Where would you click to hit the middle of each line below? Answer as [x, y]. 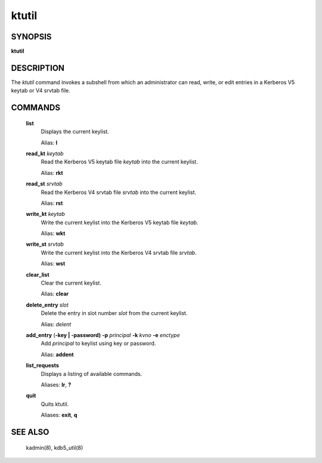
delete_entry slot [47, 305]
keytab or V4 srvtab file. [41, 91]
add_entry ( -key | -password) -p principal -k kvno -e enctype [103, 335]
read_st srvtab [44, 184]
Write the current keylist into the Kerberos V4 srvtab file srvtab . [119, 252]
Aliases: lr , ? [56, 384]
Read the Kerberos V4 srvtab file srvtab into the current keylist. [119, 192]
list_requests [42, 365]
